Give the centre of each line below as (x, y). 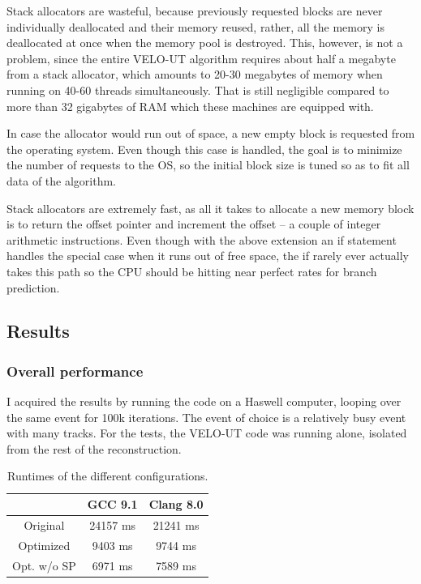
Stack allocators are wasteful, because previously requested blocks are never (195, 11)
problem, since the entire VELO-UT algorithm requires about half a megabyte (201, 58)
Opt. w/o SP (44, 565)
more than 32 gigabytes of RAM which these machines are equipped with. (190, 106)
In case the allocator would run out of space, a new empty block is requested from (211, 133)
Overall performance (75, 371)
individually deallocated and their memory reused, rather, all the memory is (195, 26)
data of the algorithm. (62, 180)
